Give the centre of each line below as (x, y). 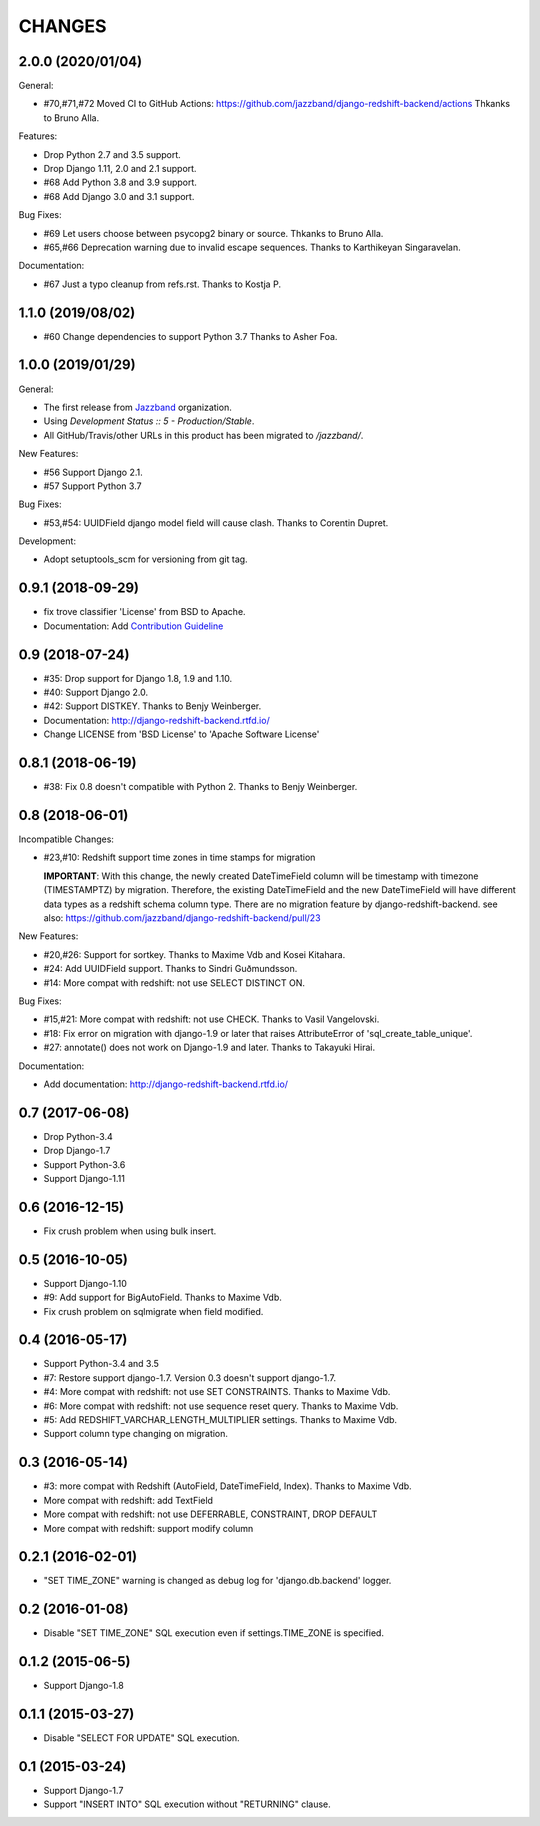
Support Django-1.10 (85, 1283)
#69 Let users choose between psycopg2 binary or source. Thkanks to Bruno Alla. (213, 233)
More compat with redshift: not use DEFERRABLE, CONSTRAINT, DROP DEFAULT (210, 1514)
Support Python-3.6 (84, 1164)
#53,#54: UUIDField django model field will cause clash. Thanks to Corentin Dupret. (216, 522)
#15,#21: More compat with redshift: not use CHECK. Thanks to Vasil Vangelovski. (211, 1019)
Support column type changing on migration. (136, 1434)
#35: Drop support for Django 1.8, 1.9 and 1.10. (138, 678)
